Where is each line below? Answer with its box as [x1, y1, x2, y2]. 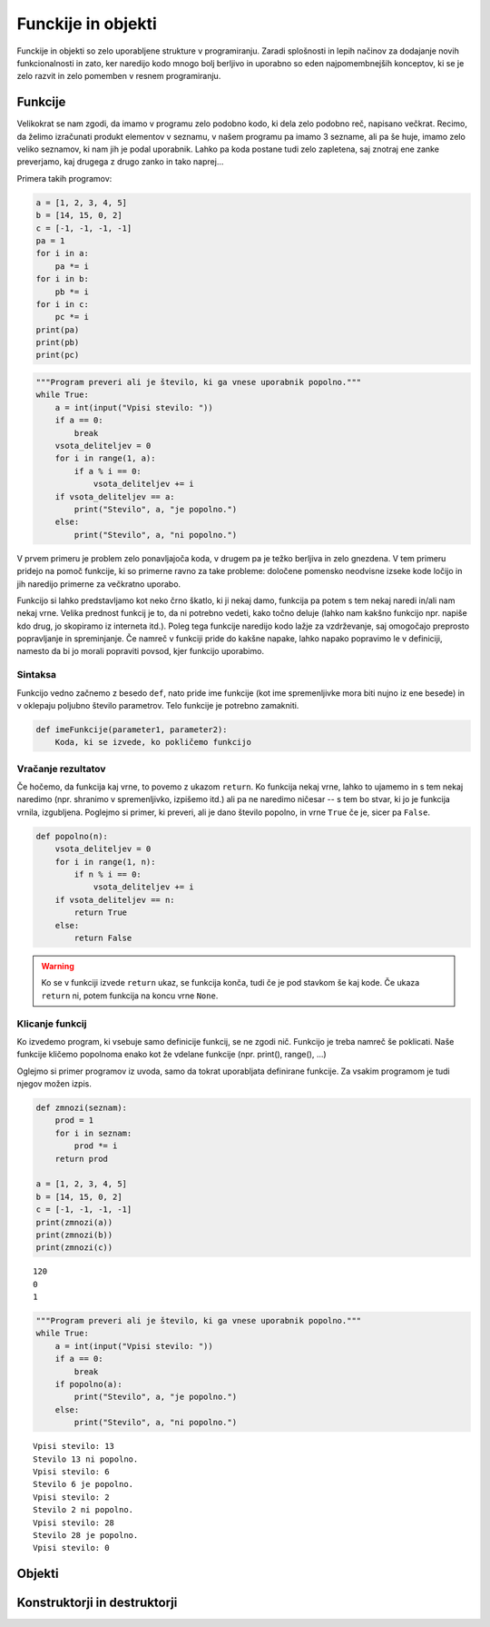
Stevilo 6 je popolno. [33, 1479, 134, 1490]
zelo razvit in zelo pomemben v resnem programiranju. [16, 71, 221, 82]
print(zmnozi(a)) [35, 1217, 113, 1227]
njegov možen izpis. [16, 1078, 93, 1089]
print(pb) [35, 337, 80, 348]
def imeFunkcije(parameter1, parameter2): [35, 724, 228, 735]
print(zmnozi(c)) [35, 1243, 113, 1253]
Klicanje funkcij [16, 1017, 87, 1030]
